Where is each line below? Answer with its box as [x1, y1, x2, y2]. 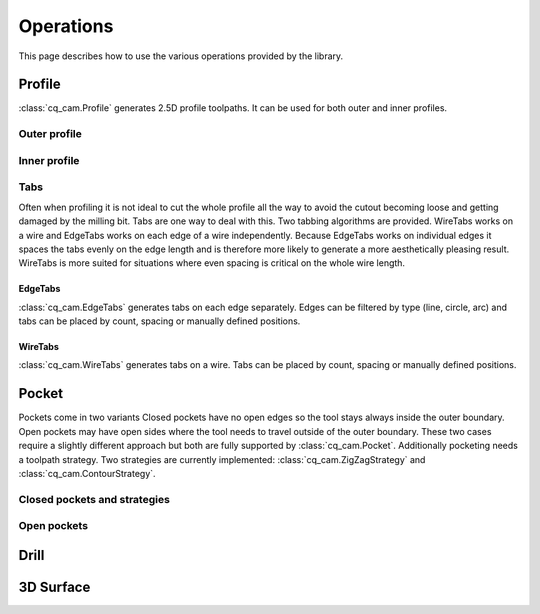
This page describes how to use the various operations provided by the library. [18, 50, 344, 62]
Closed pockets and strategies [18, 492, 170, 506]
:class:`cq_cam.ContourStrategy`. [18, 467, 156, 479]
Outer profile [18, 127, 82, 141]
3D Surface [18, 578, 91, 595]
